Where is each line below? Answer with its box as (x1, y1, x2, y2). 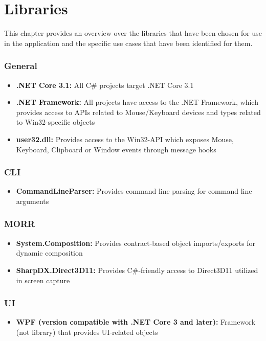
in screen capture (16, 275, 70, 285)
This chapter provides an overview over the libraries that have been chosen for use (4, 28, 262, 38)
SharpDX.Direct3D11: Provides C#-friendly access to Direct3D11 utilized (16, 264, 258, 275)
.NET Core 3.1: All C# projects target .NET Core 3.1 (16, 79, 194, 90)
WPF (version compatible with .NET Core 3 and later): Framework (16, 316, 256, 327)
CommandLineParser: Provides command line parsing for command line (16, 186, 252, 196)
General (4, 59, 37, 72)
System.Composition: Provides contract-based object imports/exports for (16, 237, 256, 248)
